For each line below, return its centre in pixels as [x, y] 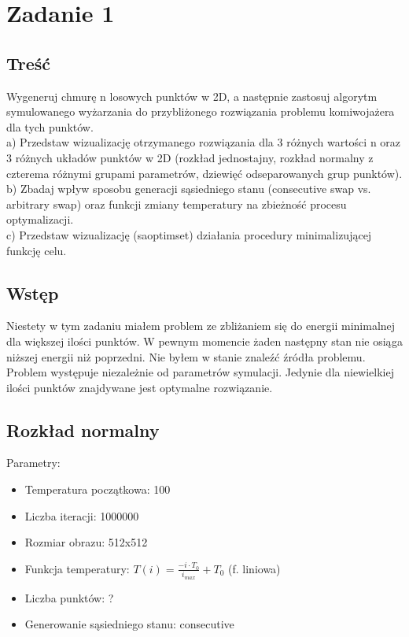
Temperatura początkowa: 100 [98, 489]
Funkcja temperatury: [77, 568]
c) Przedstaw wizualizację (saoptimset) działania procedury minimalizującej [189, 234]
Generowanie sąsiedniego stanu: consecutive [129, 624]
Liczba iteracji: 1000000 [82, 515]
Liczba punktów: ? [69, 597]
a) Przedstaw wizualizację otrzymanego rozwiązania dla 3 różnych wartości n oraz [204, 142]
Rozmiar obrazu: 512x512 [86, 542]
